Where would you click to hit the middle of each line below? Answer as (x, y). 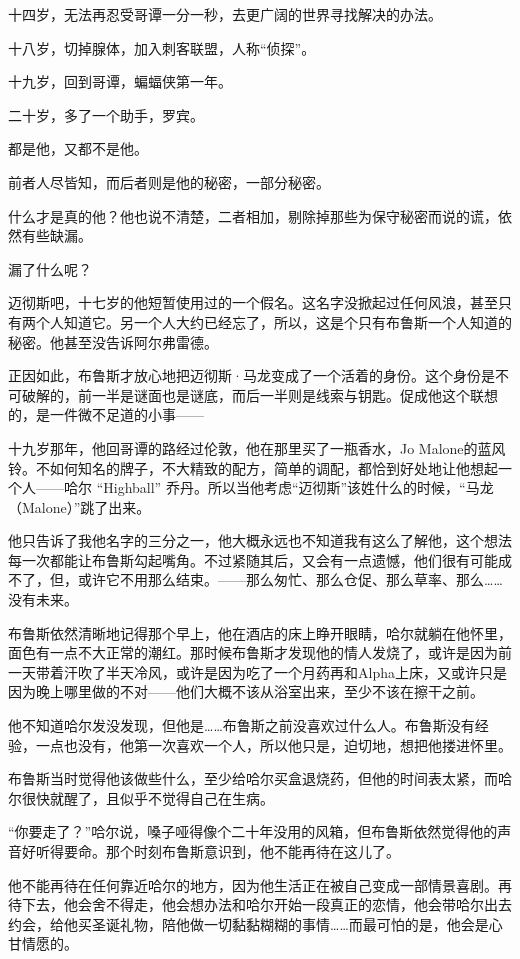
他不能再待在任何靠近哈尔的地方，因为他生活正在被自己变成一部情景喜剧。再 (260, 884)
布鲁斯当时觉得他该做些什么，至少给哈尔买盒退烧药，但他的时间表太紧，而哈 (260, 778)
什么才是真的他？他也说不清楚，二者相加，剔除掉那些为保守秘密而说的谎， (253, 215)
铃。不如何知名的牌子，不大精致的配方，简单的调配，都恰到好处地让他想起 (253, 467)
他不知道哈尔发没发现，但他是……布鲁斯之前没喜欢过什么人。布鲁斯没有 (241, 725)
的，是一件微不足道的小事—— (106, 414)
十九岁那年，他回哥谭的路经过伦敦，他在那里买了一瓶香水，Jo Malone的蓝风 (257, 447)
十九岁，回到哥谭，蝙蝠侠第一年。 (120, 81)
